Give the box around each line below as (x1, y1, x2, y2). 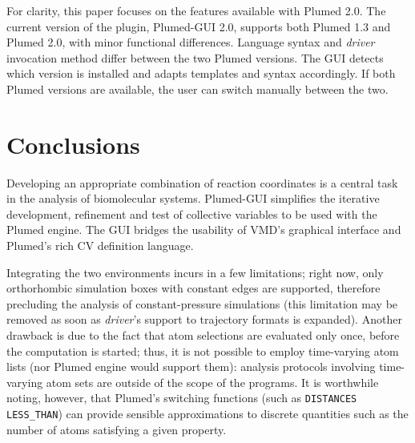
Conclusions (6, 127, 140, 160)
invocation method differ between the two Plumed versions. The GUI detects (6, 49, 384, 66)
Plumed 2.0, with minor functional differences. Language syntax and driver (6, 34, 375, 50)
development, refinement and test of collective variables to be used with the (6, 205, 377, 222)
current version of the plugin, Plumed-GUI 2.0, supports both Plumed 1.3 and (6, 18, 391, 34)
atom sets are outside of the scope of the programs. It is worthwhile (46, 373, 379, 390)
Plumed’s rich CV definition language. (6, 237, 194, 254)
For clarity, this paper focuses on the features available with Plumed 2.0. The (6, 2, 386, 18)
